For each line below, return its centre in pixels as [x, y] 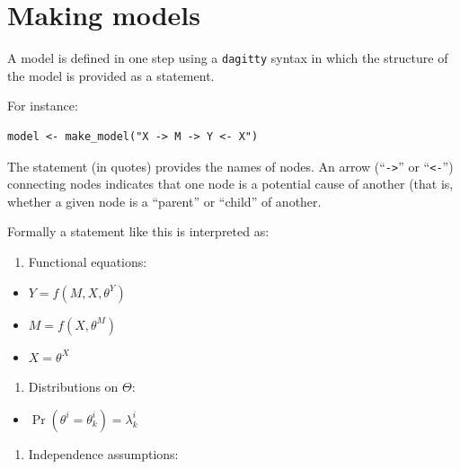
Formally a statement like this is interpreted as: [138, 231]
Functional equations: [88, 261]
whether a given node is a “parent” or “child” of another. [164, 201]
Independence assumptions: [103, 453]
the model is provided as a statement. [111, 75]
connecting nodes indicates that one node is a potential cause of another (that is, [230, 184]
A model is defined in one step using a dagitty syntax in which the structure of [228, 58]
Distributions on [73, 387]
